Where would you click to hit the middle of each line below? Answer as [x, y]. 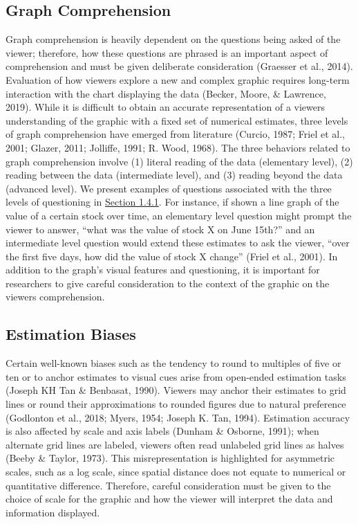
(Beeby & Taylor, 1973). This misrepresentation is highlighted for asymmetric [170, 458]
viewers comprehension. [55, 297]
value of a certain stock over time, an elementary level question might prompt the [179, 215]
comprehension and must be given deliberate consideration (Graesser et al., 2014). [179, 66]
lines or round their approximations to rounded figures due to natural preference [176, 404]
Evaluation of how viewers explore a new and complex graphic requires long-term [178, 79]
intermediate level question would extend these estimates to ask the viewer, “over [178, 243]
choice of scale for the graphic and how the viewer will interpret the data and [169, 499]
